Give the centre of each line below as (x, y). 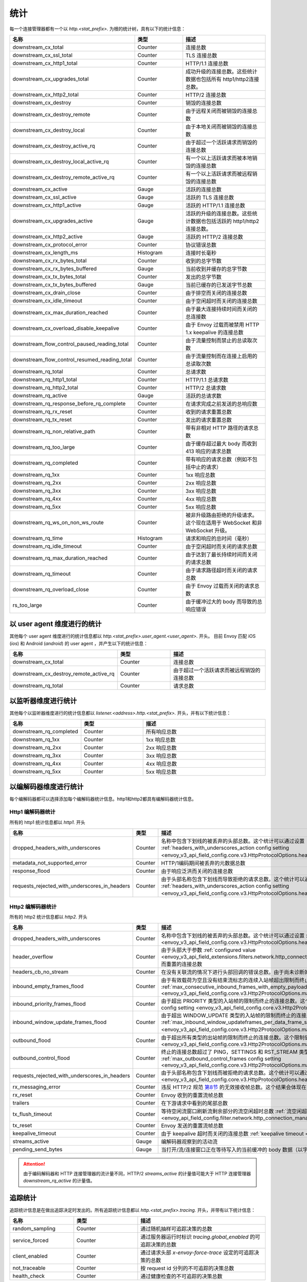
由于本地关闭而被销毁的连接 (219, 127)
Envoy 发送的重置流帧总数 (192, 1126)
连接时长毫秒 (201, 253)
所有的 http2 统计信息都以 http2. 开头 (48, 917)
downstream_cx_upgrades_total (51, 78)
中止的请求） (206, 467)
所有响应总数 (161, 732)
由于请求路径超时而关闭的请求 (222, 570)
